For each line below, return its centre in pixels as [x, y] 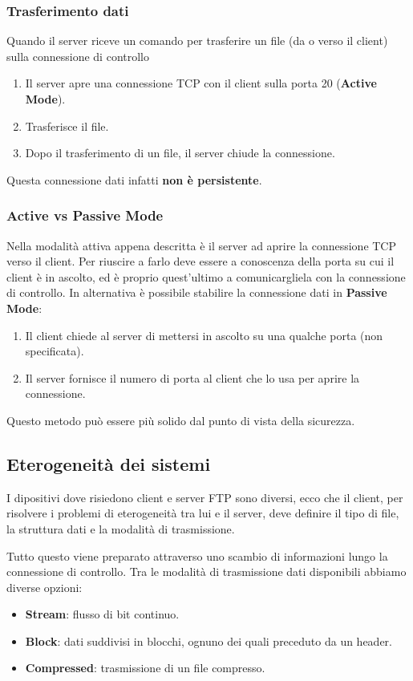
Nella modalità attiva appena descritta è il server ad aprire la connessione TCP [202, 245]
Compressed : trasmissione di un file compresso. [145, 668]
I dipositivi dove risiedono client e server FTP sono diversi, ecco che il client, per [205, 497]
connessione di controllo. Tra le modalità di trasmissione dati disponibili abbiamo [206, 572]
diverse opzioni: [45, 587]
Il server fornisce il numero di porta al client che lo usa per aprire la [192, 377]
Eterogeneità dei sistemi [109, 463]
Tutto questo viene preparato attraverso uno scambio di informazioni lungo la [197, 555]
